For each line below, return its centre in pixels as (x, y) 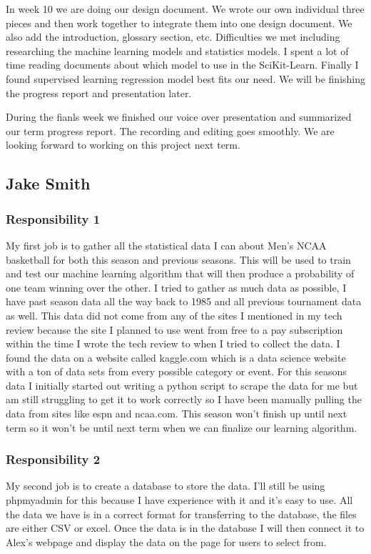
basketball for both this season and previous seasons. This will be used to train (178, 259)
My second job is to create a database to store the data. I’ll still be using (166, 486)
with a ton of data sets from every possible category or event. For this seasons (176, 371)
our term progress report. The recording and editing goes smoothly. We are (170, 130)
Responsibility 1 (53, 218)
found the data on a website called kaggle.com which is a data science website (176, 357)
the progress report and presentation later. (99, 93)
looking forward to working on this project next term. (123, 145)
